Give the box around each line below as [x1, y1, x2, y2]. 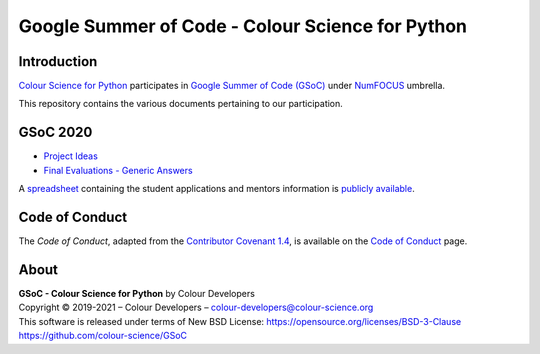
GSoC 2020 [18, 124, 93, 141]
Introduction [18, 53, 98, 70]
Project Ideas [43, 150, 99, 162]
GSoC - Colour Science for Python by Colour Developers [18, 287, 255, 299]
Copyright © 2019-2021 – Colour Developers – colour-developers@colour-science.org [18, 301, 374, 314]
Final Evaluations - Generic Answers [43, 164, 194, 176]
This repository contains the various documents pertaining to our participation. [18, 98, 344, 110]
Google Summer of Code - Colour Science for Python [18, 15, 468, 37]
